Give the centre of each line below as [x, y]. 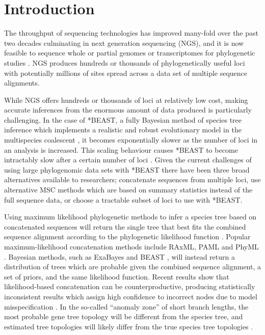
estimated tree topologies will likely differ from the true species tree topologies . [129, 326]
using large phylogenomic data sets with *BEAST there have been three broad [127, 169]
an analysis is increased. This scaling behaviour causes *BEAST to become [121, 149]
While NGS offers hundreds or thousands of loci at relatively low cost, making [126, 100]
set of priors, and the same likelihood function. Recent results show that [117, 276]
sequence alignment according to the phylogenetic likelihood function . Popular [127, 236]
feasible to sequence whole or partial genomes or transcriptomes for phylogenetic [130, 53]
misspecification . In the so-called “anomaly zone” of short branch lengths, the [126, 306]
